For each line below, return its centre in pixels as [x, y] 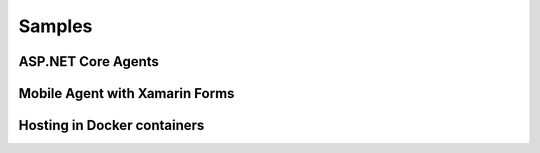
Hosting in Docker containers [111, 125]
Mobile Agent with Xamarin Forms [126, 93]
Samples [55, 26]
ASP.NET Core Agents [89, 61]
